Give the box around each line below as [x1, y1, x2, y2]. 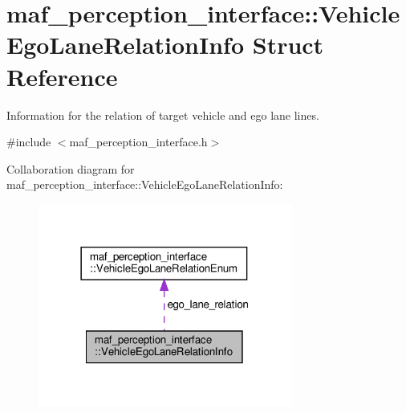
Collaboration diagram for [6, 160, 135, 177]
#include [6, 133, 51, 150]
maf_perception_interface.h [69, 133, 208, 150]
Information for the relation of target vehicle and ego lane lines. [6, 106, 319, 123]
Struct [252, 28, 324, 61]
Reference [6, 59, 118, 92]
